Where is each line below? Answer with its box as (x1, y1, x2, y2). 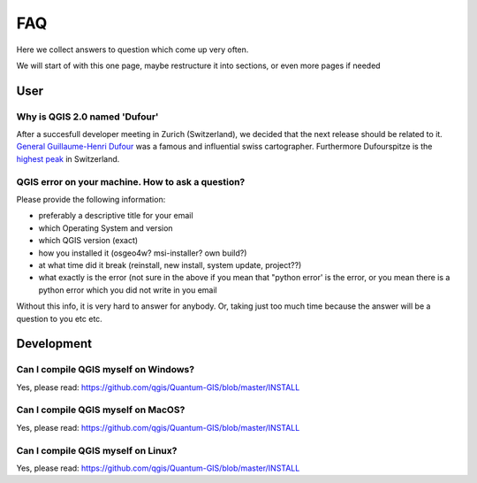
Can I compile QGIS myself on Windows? (16, 364, 194, 376)
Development (16, 336, 93, 351)
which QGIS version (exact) (38, 235, 139, 246)
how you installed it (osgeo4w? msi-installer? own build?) (38, 248, 247, 258)
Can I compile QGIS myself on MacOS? (16, 403, 185, 416)
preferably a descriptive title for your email (38, 211, 193, 221)
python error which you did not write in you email (38, 284, 217, 295)
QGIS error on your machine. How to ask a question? (16, 175, 246, 188)
